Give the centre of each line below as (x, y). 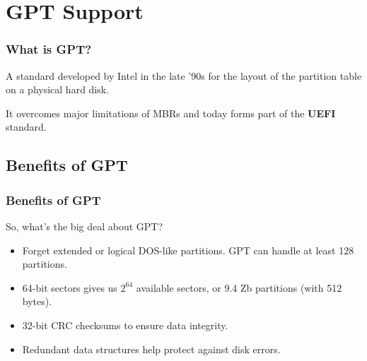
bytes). (37, 301)
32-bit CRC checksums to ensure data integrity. (125, 325)
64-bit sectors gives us (70, 287)
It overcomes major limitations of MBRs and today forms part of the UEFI (171, 113)
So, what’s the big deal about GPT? (85, 226)
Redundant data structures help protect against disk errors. (151, 349)
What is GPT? (49, 49)
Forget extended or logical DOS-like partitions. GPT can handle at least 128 (188, 250)
